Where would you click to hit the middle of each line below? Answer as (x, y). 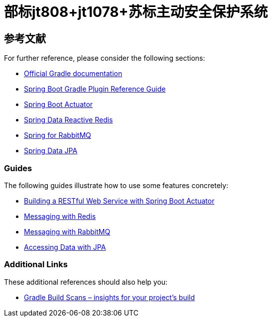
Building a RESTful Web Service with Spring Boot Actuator (119, 201)
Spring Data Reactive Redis (68, 120)
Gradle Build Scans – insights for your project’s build (110, 297)
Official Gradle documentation (73, 74)
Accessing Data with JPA (65, 247)
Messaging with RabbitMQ (67, 231)
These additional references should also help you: (86, 282)
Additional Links (36, 265)
